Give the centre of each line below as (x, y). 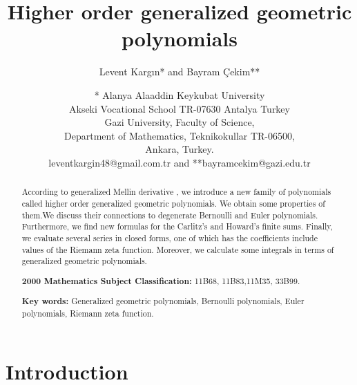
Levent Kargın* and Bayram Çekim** (180, 72)
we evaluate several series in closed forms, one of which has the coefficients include (170, 237)
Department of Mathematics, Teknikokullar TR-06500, (180, 135)
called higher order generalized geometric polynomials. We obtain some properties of (173, 203)
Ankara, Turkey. (180, 149)
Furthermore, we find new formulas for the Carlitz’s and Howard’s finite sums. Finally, (177, 226)
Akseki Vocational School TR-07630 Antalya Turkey (180, 108)
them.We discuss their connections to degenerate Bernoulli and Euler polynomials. (170, 215)
